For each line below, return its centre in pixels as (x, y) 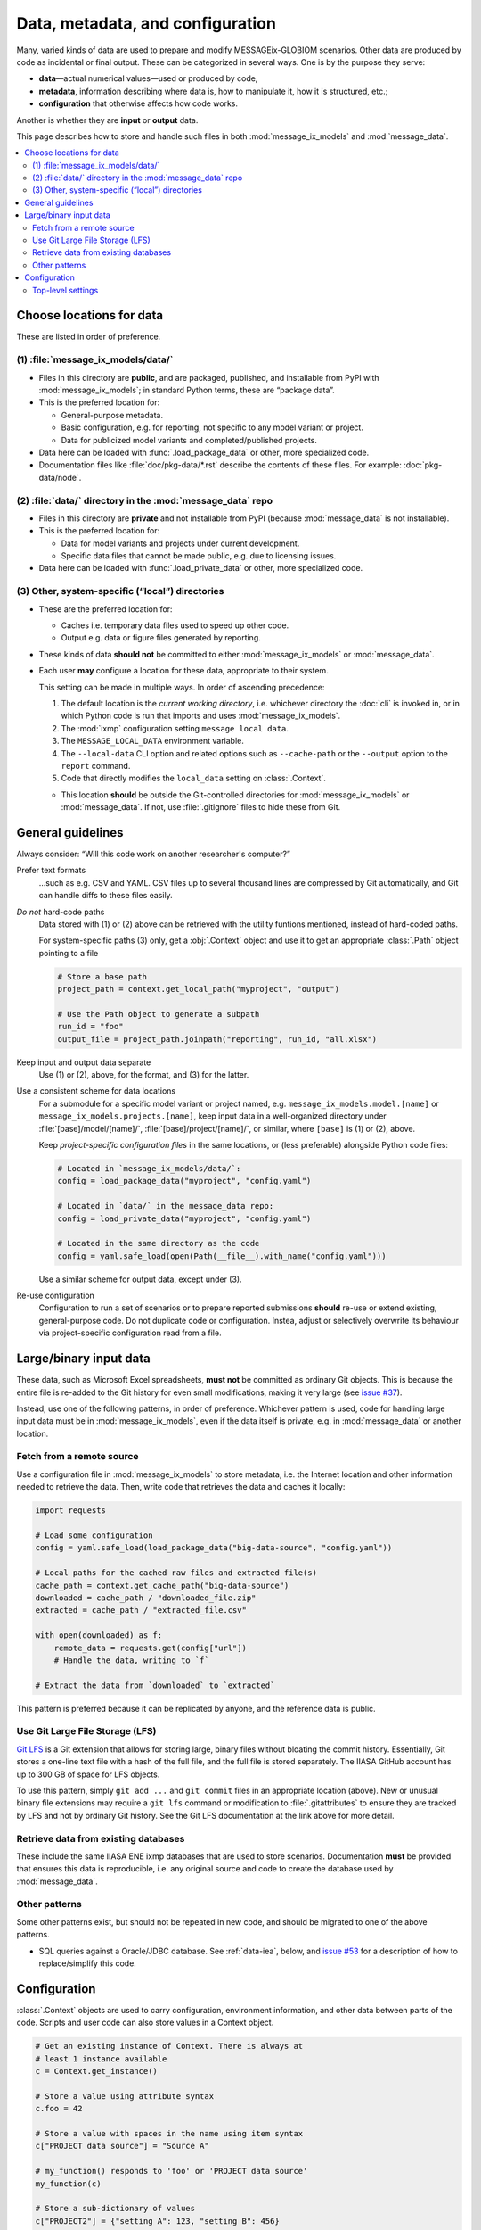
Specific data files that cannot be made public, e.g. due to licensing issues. (199, 556)
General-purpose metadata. (112, 415)
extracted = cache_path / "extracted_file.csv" (141, 1611)
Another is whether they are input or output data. (107, 120)
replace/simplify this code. (88, 1963)
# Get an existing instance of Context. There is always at (169, 2046)
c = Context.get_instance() (96, 2071)
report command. (96, 765)
